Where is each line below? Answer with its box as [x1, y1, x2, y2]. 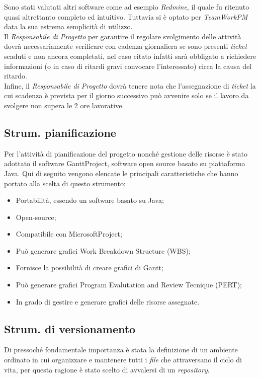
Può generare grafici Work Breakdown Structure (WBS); [16, 245, 191, 256]
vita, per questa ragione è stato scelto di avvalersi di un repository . [4, 364, 210, 374]
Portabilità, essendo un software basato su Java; [16, 195, 164, 205]
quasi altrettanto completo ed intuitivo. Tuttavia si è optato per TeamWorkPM [4, 11, 248, 22]
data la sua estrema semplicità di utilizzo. [4, 21, 133, 32]
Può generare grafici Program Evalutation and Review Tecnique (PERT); [16, 279, 242, 290]
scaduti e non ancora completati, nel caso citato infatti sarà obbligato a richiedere [4, 50, 256, 61]
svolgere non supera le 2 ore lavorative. [4, 100, 124, 110]
